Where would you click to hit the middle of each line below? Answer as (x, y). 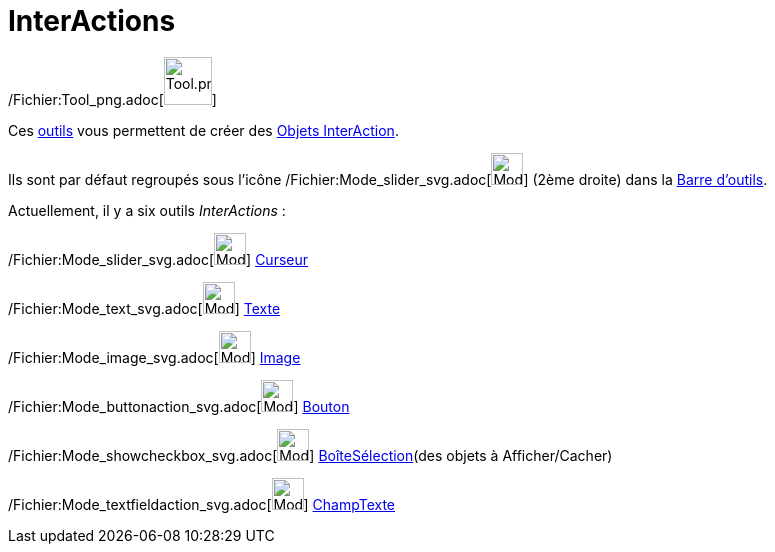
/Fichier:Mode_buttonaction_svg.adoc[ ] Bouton (179, 406)
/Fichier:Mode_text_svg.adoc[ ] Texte (144, 308)
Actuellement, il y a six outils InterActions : (147, 210)
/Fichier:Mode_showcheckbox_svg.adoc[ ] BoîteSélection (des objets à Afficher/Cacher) (310, 455)
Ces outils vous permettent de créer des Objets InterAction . (203, 130)
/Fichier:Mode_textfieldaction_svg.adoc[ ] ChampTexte (202, 504)
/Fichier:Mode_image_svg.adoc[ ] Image (154, 357)
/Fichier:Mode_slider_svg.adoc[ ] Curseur (158, 259)
